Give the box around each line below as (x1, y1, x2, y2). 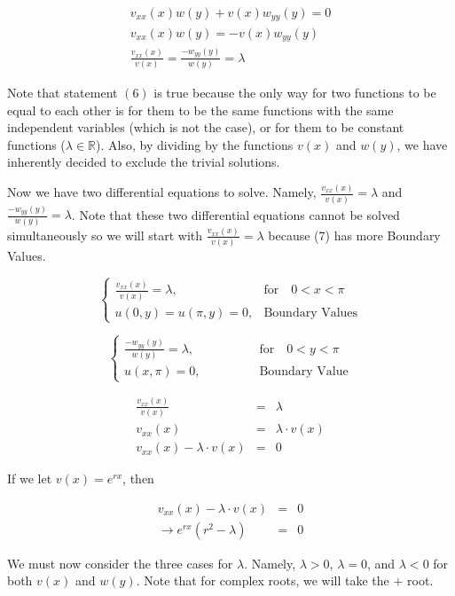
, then (122, 469, 154, 488)
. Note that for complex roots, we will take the (136, 571, 389, 590)
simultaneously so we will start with (7, 225, 203, 244)
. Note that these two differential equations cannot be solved (71, 205, 400, 223)
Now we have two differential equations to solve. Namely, (7, 183, 317, 201)
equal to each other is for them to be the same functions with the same (7, 100, 394, 119)
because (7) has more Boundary (268, 225, 441, 244)
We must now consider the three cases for (7, 553, 233, 572)
